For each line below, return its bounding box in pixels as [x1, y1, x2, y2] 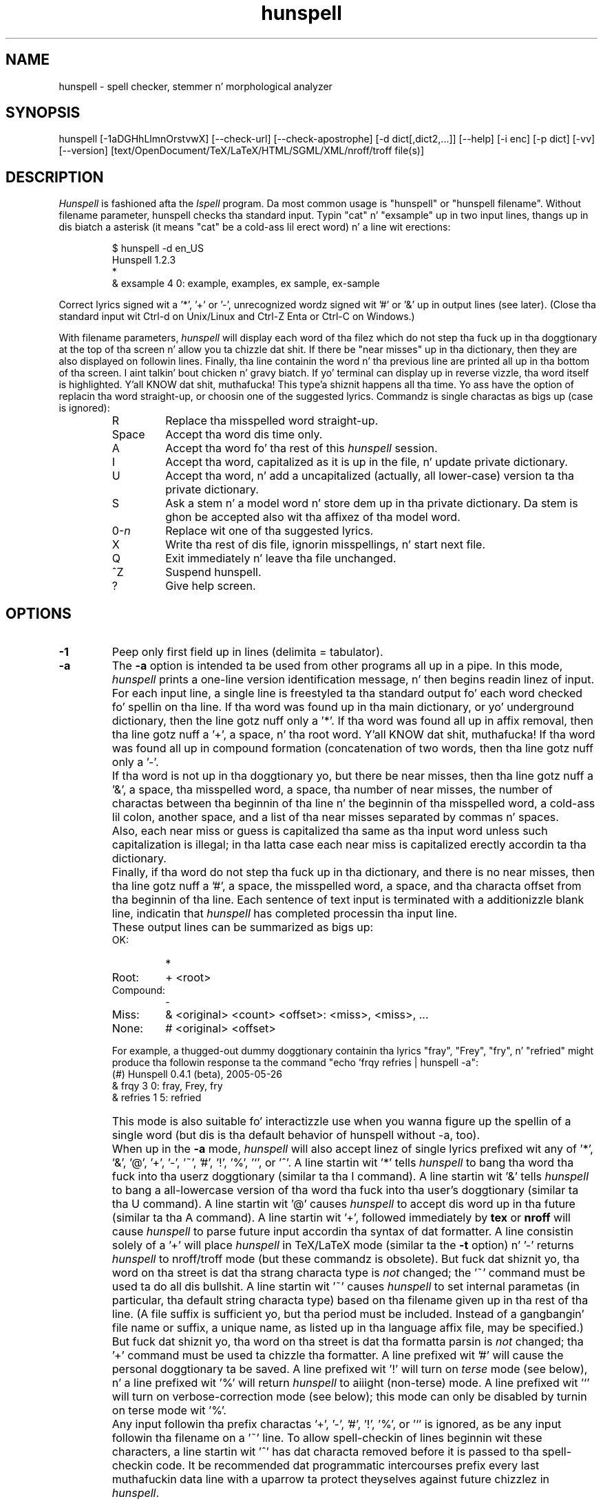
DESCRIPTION [6, 168, 104, 186]
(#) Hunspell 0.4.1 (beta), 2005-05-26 [112, 1068, 282, 1081]
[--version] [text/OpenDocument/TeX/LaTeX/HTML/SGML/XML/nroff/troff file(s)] [59, 145, 425, 157]
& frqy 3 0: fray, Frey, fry [112, 1080, 223, 1092]
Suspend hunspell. [165, 565, 262, 580]
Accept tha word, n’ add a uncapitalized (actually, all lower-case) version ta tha [165, 469, 574, 483]
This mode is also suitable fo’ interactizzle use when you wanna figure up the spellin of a [112, 1114, 571, 1129]
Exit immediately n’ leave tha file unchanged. [165, 551, 396, 566]
